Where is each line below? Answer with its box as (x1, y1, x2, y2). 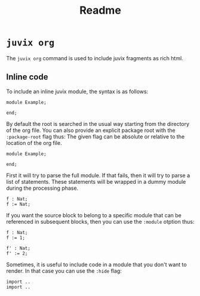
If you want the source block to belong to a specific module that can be (6, 211, 182, 218)
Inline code (6, 72, 48, 82)
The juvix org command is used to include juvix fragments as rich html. (6, 54, 183, 61)
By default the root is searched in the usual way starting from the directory (6, 120, 190, 127)
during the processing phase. (6, 184, 79, 192)
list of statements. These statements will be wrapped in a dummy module (6, 178, 186, 185)
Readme (79, 4, 121, 17)
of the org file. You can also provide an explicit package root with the (6, 127, 176, 134)
